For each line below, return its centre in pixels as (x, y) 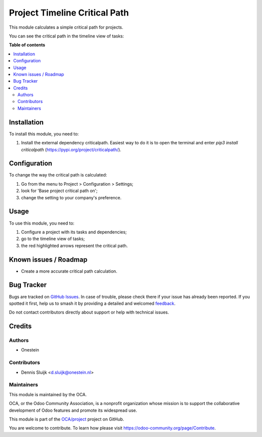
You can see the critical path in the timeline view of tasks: (66, 36)
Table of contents (27, 45)
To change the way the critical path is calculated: (58, 175)
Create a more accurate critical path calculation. (69, 271)
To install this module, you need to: (44, 134)
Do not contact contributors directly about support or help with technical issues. (89, 312)
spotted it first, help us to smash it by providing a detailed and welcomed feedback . (92, 303)
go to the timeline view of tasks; (53, 239)
